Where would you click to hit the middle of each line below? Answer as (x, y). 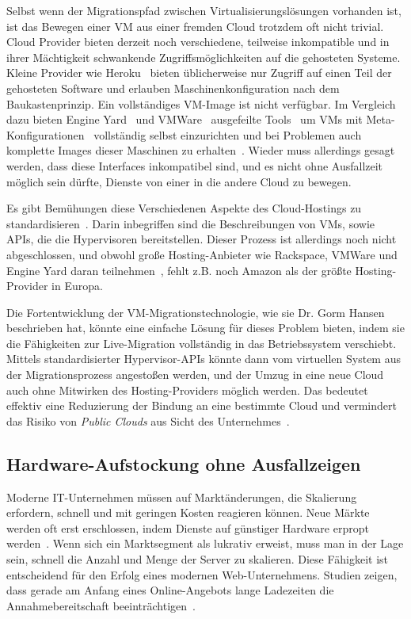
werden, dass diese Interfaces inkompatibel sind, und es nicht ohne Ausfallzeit (195, 165)
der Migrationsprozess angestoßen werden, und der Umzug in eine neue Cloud (195, 374)
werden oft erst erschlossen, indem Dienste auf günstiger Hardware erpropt (188, 527)
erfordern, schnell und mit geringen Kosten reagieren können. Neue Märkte (188, 512)
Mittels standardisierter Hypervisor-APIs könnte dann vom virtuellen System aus (204, 359)
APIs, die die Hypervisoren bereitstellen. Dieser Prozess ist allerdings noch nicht (202, 239)
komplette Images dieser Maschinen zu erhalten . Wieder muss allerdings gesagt (201, 150)
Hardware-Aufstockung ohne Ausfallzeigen (184, 463)
